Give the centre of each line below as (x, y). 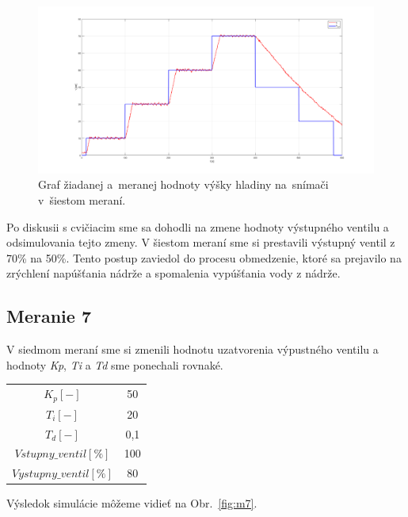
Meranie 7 (49, 316)
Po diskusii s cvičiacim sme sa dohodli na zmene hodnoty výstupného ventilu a (198, 226)
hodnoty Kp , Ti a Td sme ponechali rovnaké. (115, 364)
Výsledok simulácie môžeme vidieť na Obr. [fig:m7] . (132, 503)
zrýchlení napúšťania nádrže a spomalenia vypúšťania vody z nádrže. (173, 273)
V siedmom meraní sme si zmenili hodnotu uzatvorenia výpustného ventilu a (193, 349)
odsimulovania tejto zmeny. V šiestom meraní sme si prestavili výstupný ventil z (201, 242)
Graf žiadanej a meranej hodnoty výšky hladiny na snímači (183, 184)
